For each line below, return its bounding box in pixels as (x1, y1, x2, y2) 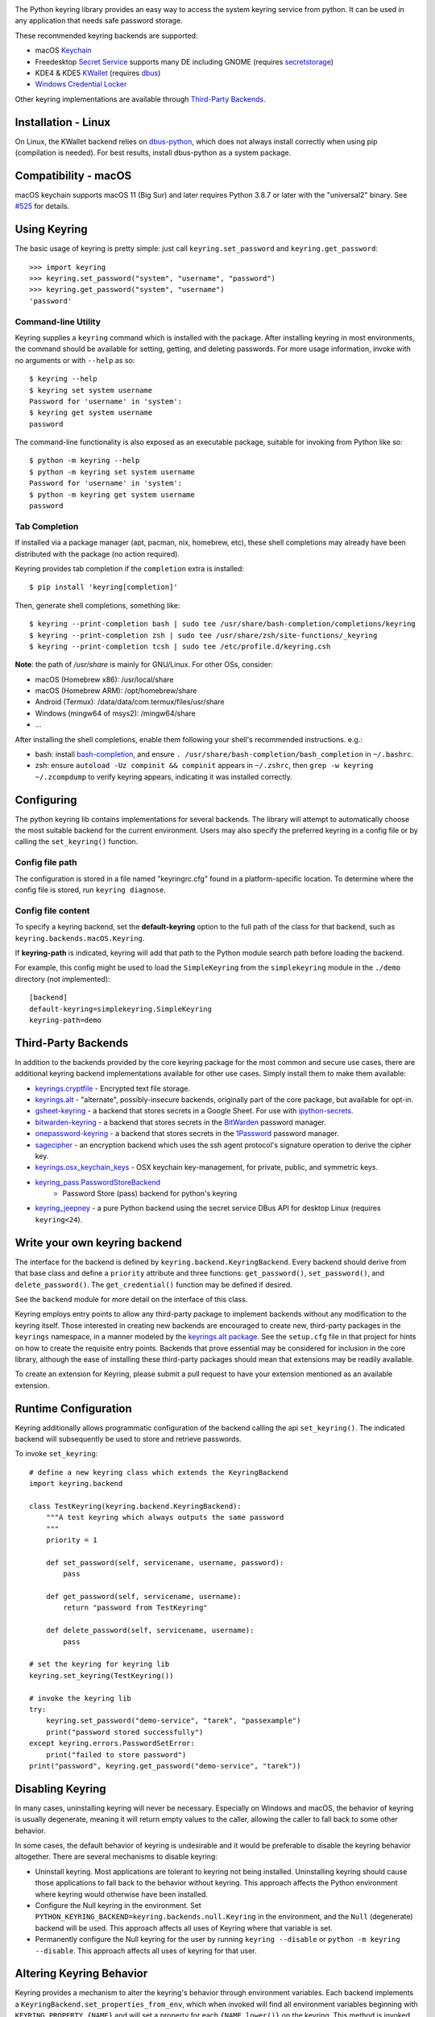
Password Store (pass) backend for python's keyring (62, 1188, 238, 1198)
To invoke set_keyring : (14, 1449, 98, 1459)
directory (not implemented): (14, 974, 110, 983)
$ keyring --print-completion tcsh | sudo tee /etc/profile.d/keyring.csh (29, 641, 331, 651)
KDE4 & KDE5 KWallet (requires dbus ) (35, 68, 161, 77)
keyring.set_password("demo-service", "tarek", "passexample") (45, 1716, 301, 1726)
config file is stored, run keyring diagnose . (14, 885, 167, 895)
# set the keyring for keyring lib (29, 1660, 170, 1669)
